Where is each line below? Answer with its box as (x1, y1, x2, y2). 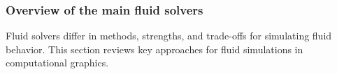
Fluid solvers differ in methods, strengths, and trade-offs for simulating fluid (6, 28, 332, 43)
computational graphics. (6, 55, 109, 70)
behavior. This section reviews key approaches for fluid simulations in (6, 41, 303, 56)
